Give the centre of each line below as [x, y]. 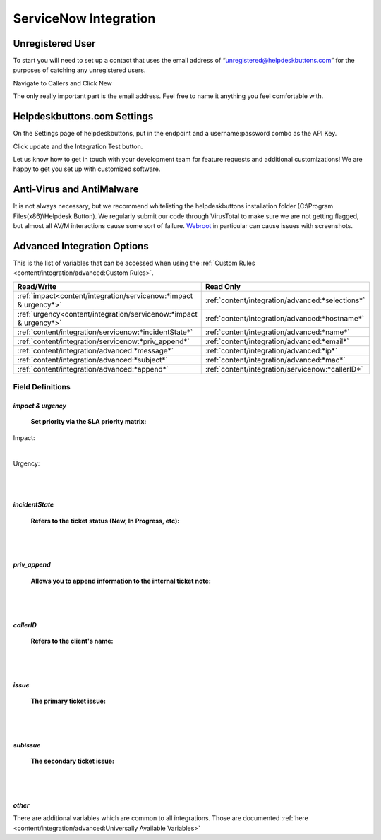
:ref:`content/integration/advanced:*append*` [93, 369]
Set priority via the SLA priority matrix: [89, 422]
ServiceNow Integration [84, 18]
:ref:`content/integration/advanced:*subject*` [93, 360]
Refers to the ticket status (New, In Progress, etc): [105, 521]
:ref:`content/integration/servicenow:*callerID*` [284, 369]
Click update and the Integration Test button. [78, 146]
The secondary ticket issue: [73, 761]
